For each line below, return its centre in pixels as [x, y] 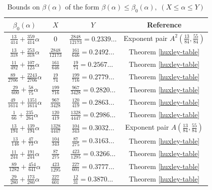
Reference [164, 25]
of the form [82, 6]
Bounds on [24, 6]
